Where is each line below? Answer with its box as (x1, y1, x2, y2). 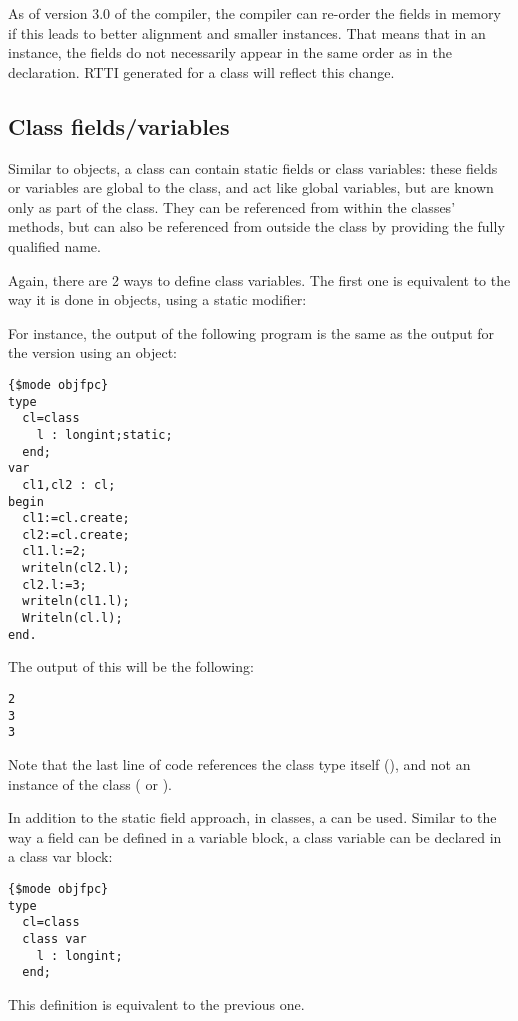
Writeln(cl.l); (22, 611, 123, 626)
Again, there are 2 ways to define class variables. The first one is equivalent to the (8, 269, 511, 290)
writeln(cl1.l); (22, 594, 130, 609)
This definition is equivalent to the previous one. (8, 993, 305, 1014)
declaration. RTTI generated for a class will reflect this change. (8, 61, 395, 82)
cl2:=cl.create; (22, 527, 130, 542)
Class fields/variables (8, 110, 230, 141)
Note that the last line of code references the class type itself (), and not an (8, 753, 471, 774)
